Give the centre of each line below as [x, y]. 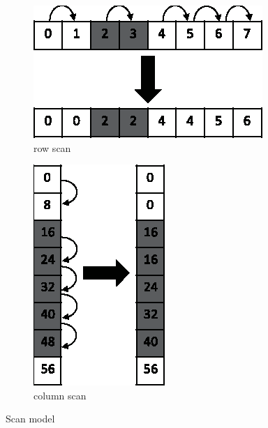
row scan [52, 147]
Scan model [30, 419]
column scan [60, 395]
